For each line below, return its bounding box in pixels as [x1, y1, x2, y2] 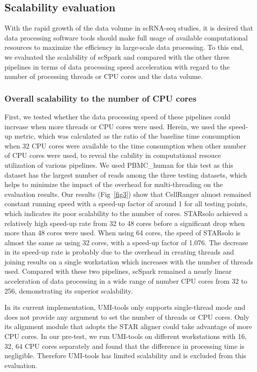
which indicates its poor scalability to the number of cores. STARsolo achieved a [4, 208, 248, 218]
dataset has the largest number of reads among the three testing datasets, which [4, 169, 247, 180]
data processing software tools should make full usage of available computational [4, 32, 248, 42]
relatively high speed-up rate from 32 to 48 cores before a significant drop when [4, 218, 245, 228]
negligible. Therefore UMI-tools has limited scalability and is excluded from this [4, 350, 247, 361]
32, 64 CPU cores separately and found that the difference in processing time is [4, 340, 245, 351]
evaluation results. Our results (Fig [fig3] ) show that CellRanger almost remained [4, 188, 252, 199]
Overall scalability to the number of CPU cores [4, 92, 197, 104]
